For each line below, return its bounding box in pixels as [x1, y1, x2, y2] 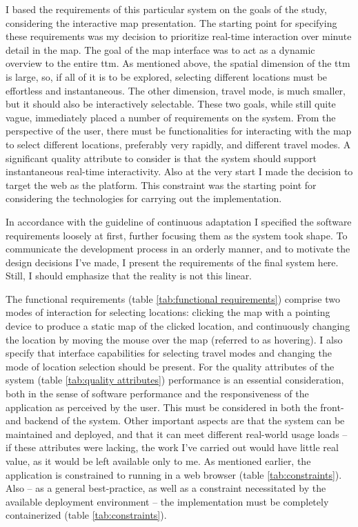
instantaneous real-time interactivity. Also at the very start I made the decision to [6, 164, 353, 179]
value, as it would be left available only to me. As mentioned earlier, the [6, 454, 311, 468]
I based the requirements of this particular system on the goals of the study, [6, 2, 327, 16]
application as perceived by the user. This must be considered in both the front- [6, 399, 344, 414]
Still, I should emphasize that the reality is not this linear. [6, 268, 252, 283]
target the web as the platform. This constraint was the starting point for [6, 177, 317, 192]
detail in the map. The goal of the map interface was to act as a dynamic [6, 42, 315, 57]
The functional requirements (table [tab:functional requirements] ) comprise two [6, 291, 341, 306]
